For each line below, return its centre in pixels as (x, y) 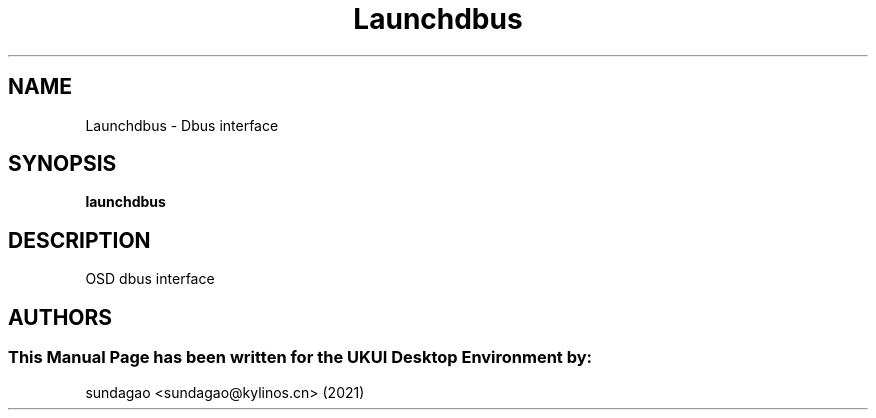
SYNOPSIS (62, 164)
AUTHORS (60, 317)
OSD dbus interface (150, 279)
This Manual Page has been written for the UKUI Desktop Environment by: (300, 357)
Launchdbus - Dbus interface (182, 125)
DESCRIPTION (79, 240)
